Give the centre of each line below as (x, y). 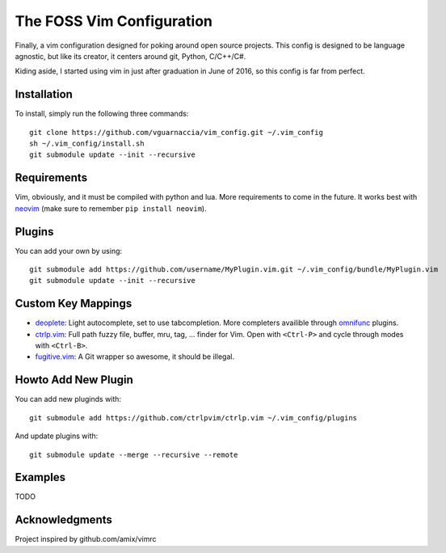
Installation (44, 94)
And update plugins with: (57, 436)
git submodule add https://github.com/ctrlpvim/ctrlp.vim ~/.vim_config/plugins (194, 418)
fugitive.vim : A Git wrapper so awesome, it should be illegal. (135, 357)
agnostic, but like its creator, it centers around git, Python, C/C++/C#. (130, 56)
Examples (40, 477)
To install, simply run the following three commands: (102, 114)
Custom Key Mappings (74, 304)
